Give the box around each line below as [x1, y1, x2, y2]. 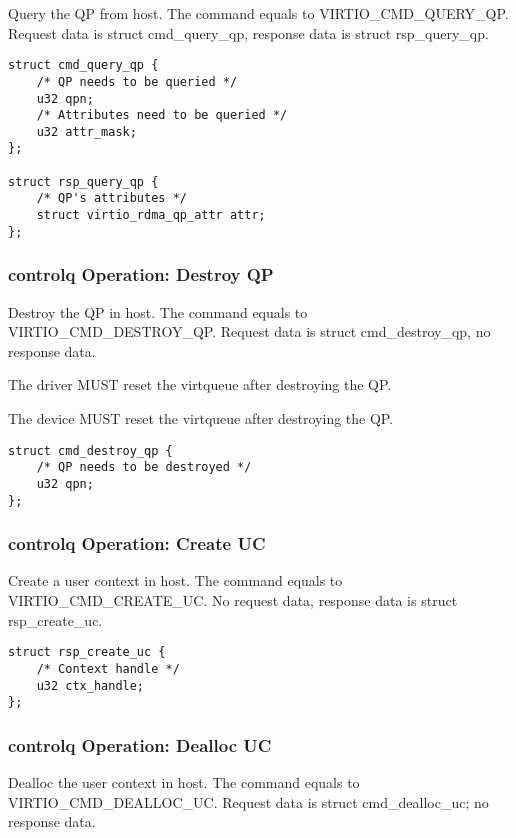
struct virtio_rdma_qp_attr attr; [36, 208, 266, 223]
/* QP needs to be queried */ [36, 74, 238, 89]
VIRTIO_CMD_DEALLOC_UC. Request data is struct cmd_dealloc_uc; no [8, 791, 489, 812]
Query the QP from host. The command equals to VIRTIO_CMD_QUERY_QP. [8, 3, 509, 23]
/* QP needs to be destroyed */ [36, 460, 252, 475]
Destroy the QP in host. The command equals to [8, 301, 308, 322]
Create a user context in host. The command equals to [8, 570, 343, 591]
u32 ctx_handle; [36, 678, 145, 693]
